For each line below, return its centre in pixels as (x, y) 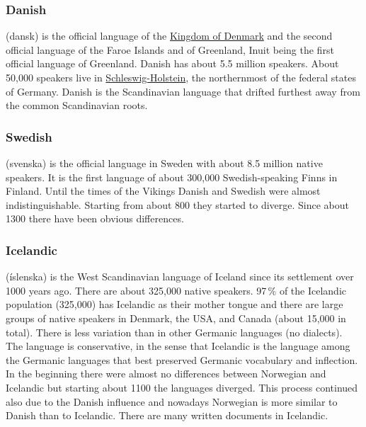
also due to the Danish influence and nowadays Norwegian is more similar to (172, 401)
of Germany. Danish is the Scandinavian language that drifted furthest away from (183, 91)
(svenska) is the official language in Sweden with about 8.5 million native (164, 163)
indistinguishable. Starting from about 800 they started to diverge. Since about (178, 204)
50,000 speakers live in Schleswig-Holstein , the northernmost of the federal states (181, 77)
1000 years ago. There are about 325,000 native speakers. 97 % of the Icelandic (176, 290)
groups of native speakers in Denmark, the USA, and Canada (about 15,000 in (176, 318)
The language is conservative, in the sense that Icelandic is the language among (178, 346)
